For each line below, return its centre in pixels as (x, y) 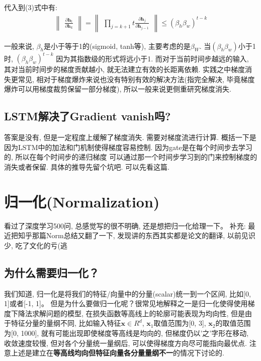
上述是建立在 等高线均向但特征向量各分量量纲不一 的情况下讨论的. (117, 353)
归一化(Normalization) (82, 201)
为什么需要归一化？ (52, 272)
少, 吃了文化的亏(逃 (36, 245)
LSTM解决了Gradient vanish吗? (88, 116)
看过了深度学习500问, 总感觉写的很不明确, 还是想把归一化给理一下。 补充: (125, 225)
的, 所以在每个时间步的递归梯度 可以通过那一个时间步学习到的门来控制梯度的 (131, 157)
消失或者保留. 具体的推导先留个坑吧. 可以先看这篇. (87, 166)
